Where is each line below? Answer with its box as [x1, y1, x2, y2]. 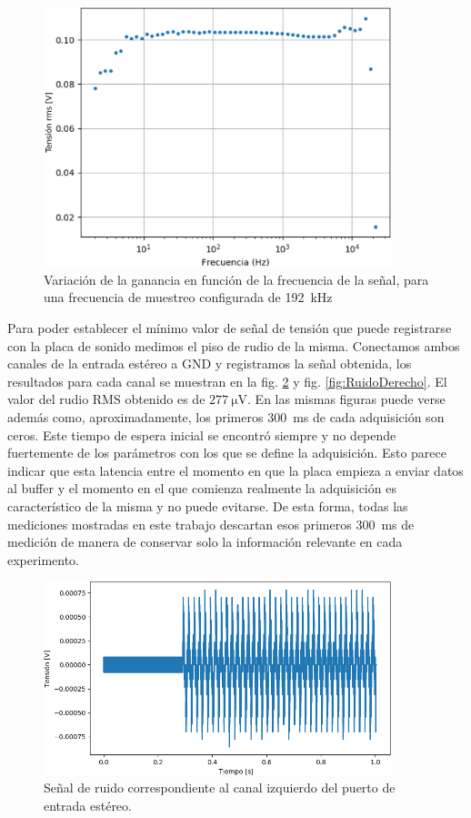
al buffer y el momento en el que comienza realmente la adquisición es [7, 479, 396, 498]
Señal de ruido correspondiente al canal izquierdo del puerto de [44, 778, 396, 797]
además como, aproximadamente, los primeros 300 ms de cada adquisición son [7, 408, 445, 427]
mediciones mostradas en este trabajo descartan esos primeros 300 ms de [7, 514, 415, 533]
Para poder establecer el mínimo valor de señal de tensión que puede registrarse [7, 318, 452, 338]
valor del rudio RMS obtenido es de [7, 389, 205, 409]
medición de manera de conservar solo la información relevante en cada [7, 532, 403, 551]
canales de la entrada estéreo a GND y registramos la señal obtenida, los [7, 354, 412, 373]
